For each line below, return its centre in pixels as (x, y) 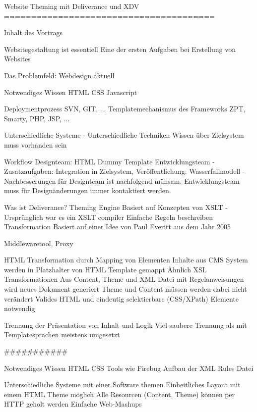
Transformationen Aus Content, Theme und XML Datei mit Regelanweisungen (124, 279)
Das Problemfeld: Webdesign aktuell (59, 75)
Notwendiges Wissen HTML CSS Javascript (71, 92)
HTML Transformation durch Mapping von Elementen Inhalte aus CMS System (126, 260)
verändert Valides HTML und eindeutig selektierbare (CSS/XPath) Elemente (122, 298)
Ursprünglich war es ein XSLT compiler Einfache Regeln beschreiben (109, 217)
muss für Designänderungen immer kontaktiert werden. (88, 190)
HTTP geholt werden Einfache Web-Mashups (73, 404)
